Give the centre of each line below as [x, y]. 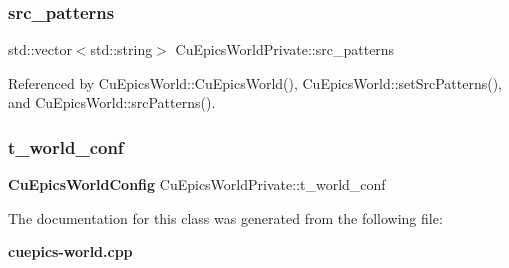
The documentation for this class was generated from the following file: [225, 217]
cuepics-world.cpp [70, 251]
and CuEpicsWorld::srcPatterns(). [112, 102]
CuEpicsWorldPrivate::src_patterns [285, 49]
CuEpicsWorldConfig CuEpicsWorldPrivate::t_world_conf [197, 184]
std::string [121, 49]
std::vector [40, 49]
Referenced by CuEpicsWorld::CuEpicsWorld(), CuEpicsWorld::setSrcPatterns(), [255, 82]
